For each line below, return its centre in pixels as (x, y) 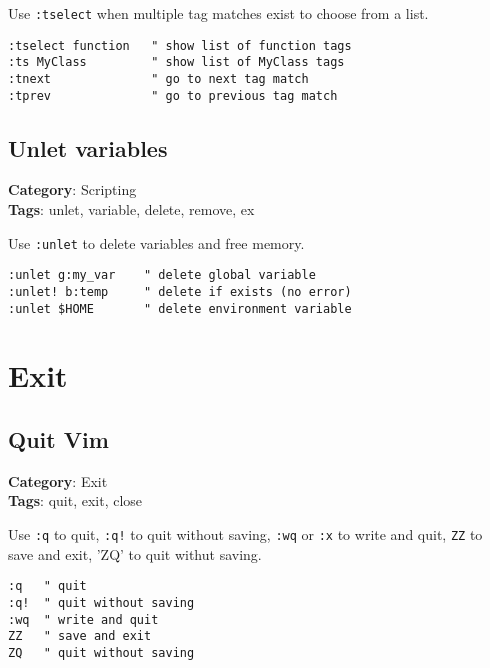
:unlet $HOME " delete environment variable (180, 308)
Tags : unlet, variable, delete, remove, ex (131, 209)
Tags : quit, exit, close (75, 500)
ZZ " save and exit (80, 636)
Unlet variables (88, 147)
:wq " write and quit (83, 619)
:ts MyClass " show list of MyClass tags (176, 62)
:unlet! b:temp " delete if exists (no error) (180, 291)
